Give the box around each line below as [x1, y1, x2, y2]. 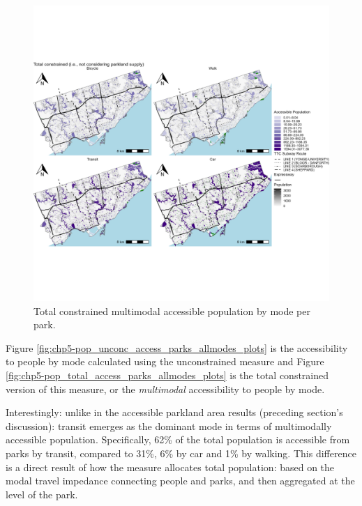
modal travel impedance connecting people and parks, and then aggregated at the [6, 473, 355, 488]
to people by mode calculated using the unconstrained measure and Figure [6, 354, 324, 369]
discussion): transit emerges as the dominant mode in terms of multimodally [6, 418, 332, 433]
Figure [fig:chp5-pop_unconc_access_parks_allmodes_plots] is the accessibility [6, 340, 348, 355]
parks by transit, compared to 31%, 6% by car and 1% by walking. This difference [6, 445, 356, 460]
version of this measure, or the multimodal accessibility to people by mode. [6, 381, 325, 396]
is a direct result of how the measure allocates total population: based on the [6, 459, 335, 474]
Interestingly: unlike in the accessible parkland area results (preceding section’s [6, 405, 343, 420]
